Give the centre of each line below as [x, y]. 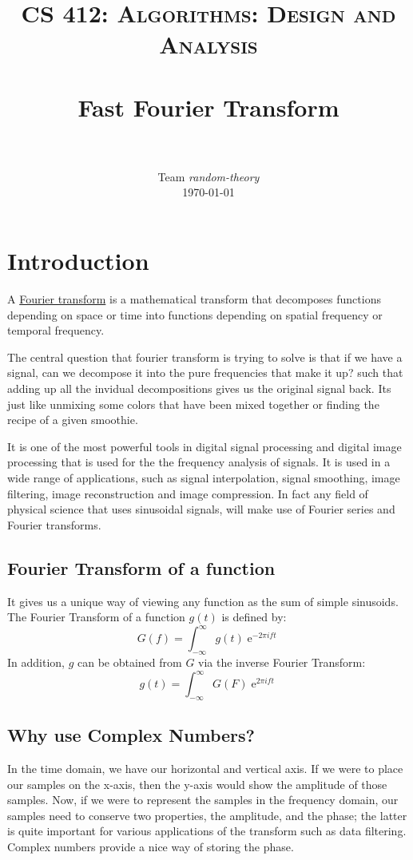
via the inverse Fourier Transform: [282, 662]
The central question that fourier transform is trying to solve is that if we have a [205, 357]
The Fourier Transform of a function [96, 617]
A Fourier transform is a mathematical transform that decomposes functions [194, 299]
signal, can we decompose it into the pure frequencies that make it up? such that [205, 373]
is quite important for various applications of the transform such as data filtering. [207, 831]
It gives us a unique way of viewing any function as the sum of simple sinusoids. [203, 601]
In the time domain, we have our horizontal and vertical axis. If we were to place [205, 769]
